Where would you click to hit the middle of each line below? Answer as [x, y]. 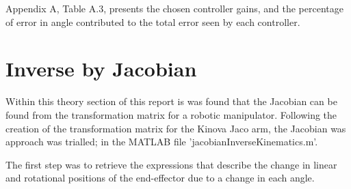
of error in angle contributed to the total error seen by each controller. [153, 21]
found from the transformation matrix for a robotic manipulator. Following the [171, 114]
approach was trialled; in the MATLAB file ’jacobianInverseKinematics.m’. [162, 142]
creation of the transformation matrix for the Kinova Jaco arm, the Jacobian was [176, 128]
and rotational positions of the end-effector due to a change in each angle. [160, 178]
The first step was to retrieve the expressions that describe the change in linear [171, 164]
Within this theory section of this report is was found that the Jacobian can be [171, 101]
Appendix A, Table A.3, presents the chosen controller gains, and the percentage [174, 8]
